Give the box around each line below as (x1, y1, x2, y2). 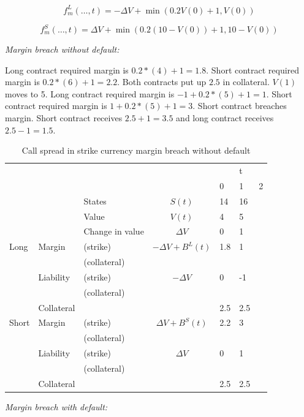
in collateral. (222, 75, 270, 88)
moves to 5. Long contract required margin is (5, 87, 175, 100)
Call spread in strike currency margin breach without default (21, 144, 251, 157)
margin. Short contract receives (5, 111, 123, 124)
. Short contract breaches (192, 99, 287, 112)
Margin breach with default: (5, 400, 108, 413)
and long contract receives (176, 111, 274, 124)
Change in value (83, 225, 144, 238)
